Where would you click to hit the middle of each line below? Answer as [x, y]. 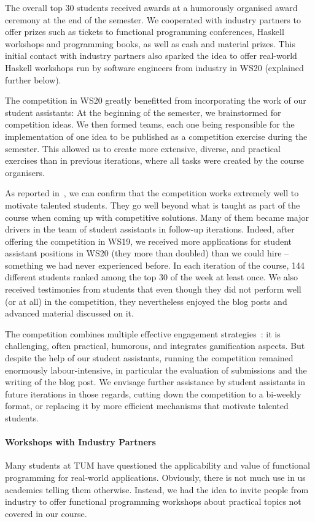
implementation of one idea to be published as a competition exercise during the [156, 136]
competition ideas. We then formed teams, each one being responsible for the [150, 124]
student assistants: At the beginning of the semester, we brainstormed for [143, 112]
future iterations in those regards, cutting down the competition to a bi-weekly [153, 393]
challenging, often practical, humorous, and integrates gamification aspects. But [155, 346]
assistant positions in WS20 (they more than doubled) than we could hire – [147, 253]
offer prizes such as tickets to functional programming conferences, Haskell [145, 32]
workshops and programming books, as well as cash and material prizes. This [150, 43]
